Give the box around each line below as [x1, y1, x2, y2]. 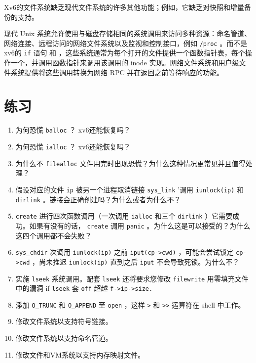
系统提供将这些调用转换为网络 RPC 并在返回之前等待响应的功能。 [10, 67, 224, 77]
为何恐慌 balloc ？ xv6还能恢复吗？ [15, 125, 131, 135]
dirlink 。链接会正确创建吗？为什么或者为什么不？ [15, 194, 181, 204]
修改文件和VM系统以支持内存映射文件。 [15, 349, 145, 360]
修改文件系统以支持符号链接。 [15, 316, 112, 326]
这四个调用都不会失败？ [15, 230, 92, 240]
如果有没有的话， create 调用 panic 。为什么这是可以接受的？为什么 [29, 220, 251, 230]
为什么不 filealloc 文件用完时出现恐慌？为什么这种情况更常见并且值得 [15, 158, 246, 168]
